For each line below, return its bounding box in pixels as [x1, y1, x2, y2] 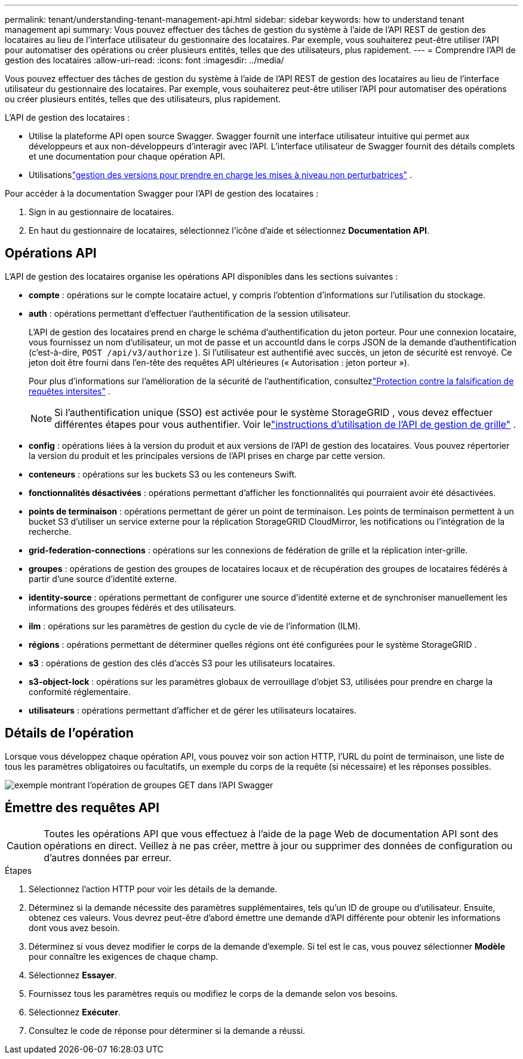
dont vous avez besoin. [29, 922, 120, 933]
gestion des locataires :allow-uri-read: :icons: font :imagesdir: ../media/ [5, 55, 284, 65]
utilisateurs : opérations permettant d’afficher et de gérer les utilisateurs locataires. [29, 705, 357, 715]
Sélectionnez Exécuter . [29, 1006, 121, 1017]
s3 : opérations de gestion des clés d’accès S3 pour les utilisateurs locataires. [29, 657, 336, 668]
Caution [7, 839, 42, 852]
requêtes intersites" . [29, 385, 110, 396]
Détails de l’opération [5, 726, 134, 741]
